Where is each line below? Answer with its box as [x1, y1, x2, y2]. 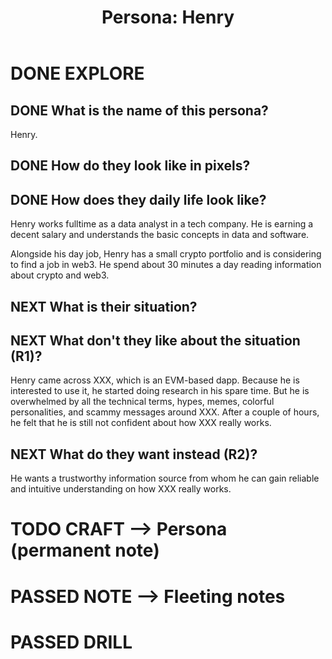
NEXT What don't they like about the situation [10, 332, 301, 349]
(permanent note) [10, 539, 160, 562]
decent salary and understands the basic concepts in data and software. [10, 229, 310, 241]
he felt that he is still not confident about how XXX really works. [10, 417, 272, 429]
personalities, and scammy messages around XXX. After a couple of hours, [10, 406, 320, 418]
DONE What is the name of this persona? [10, 102, 269, 119]
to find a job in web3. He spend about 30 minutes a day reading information [10, 259, 322, 271]
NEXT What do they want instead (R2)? [10, 446, 258, 463]
